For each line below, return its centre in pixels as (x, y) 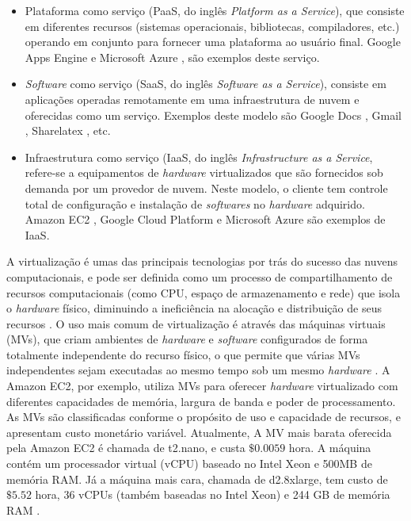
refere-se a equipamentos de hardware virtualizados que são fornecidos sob (204, 172)
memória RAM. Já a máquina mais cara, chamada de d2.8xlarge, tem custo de (197, 479)
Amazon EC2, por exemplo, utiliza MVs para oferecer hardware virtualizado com (202, 386)
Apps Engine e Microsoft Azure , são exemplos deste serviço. (172, 57)
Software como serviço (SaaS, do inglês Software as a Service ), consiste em (205, 84)
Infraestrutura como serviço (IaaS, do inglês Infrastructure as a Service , (199, 157)
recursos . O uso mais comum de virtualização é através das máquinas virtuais (196, 323)
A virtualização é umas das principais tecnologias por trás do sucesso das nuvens (202, 261)
